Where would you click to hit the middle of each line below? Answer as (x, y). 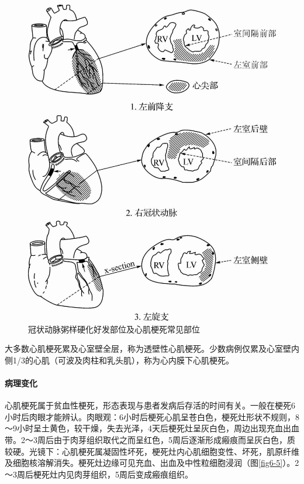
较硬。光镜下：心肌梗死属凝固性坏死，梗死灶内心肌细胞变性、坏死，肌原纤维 (152, 451)
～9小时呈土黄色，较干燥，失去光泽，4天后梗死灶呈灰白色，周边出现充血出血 (152, 428)
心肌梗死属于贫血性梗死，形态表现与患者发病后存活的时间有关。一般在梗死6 (150, 405)
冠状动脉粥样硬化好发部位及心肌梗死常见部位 (114, 329)
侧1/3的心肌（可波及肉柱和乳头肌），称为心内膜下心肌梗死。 (119, 360)
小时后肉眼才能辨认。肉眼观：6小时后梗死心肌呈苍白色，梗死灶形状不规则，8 (152, 416)
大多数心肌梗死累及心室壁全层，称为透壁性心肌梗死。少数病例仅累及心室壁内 (152, 349)
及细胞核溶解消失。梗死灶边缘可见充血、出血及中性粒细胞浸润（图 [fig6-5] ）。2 (152, 463)
